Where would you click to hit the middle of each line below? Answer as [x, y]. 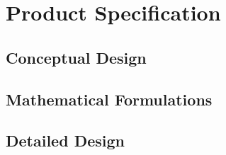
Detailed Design [65, 140]
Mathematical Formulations [109, 99]
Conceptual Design [76, 57]
